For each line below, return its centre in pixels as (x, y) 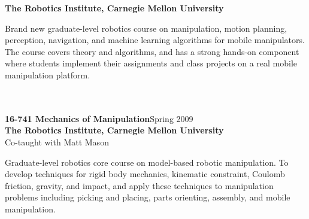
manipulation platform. (48, 74)
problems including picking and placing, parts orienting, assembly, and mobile (148, 197)
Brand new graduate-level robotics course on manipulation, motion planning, (146, 28)
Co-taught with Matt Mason (57, 142)
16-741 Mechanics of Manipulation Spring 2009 (99, 118)
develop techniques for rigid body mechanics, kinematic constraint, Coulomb (145, 174)
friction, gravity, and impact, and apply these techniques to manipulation (139, 185)
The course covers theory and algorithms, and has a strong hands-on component (152, 51)
